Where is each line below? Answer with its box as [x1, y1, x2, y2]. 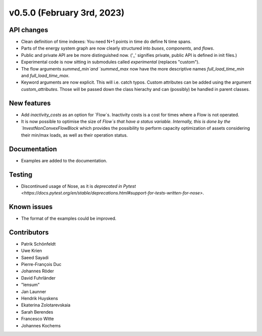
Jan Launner [21, 288, 47, 294]
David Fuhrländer [21, 275, 56, 281]
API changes [9, 26, 49, 34]
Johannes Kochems [21, 322, 61, 328]
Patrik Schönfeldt [21, 241, 56, 247]
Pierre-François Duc [21, 262, 62, 267]
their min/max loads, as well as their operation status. [21, 132, 128, 138]
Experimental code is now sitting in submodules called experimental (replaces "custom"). [21, 59, 200, 65]
